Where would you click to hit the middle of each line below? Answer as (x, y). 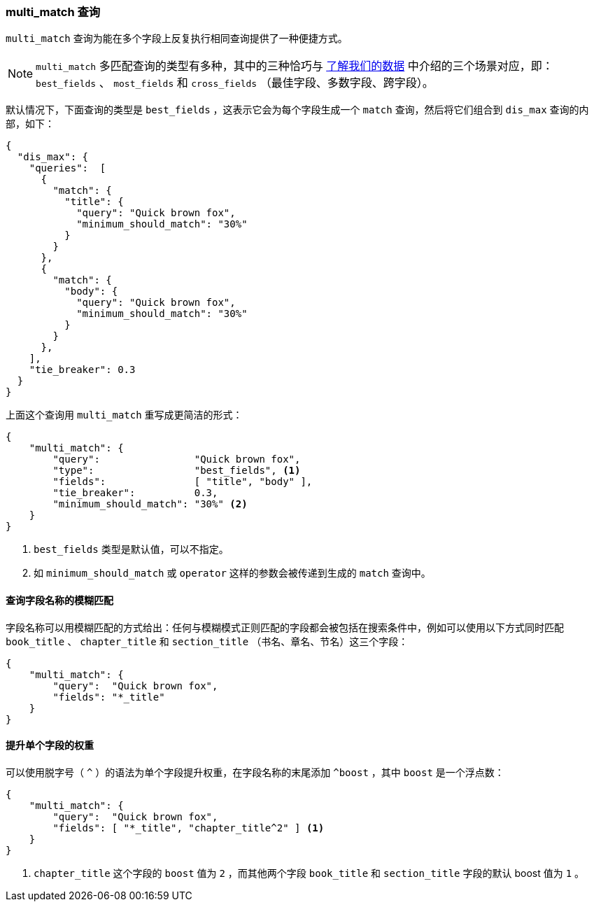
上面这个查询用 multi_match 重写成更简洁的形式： (124, 415)
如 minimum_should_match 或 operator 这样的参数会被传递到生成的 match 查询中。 (232, 573)
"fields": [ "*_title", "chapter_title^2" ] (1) (189, 828)
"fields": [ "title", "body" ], (183, 482)
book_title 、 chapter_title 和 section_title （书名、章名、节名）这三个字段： (207, 641)
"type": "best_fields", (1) (177, 471)
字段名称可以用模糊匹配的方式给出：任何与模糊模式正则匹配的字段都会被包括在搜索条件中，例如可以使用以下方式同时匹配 (285, 627)
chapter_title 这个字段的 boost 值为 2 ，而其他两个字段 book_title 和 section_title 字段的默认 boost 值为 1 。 (309, 873)
